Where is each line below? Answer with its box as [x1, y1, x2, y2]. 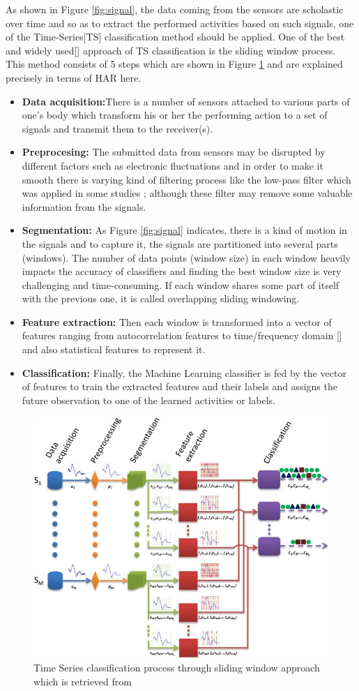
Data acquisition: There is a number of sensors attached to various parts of [22, 94, 350, 108]
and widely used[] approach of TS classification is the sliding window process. [6, 43, 336, 57]
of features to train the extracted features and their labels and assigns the [22, 379, 337, 394]
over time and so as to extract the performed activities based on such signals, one [6, 15, 354, 30]
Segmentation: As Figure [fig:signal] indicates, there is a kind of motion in [22, 223, 347, 237]
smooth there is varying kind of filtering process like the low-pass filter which [22, 172, 351, 186]
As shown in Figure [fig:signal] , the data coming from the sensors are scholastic [6, 2, 344, 16]
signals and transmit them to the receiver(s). [22, 121, 213, 135]
